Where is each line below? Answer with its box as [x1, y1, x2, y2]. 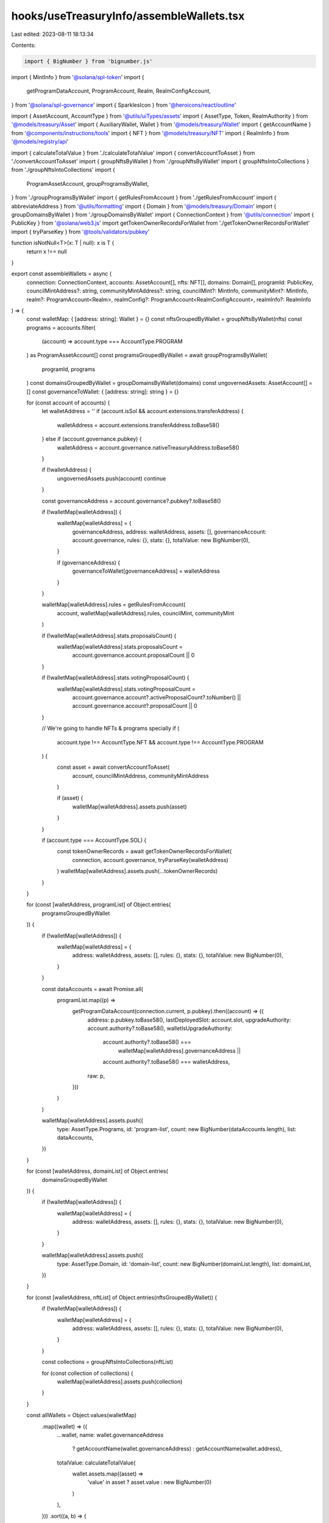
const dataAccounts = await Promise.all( [41, 985, 143, 992]
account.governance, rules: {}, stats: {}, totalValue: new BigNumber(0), [72, 537, 250, 544]
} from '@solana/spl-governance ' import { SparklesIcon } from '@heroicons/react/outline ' [11, 101, 236, 108]
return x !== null [26, 247, 67, 255]
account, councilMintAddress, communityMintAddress [72, 772, 210, 779]
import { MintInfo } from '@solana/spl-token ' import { [11, 73, 144, 80]
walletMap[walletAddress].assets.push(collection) [57, 1377, 183, 1385]
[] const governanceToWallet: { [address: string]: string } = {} [26, 387, 179, 395]
